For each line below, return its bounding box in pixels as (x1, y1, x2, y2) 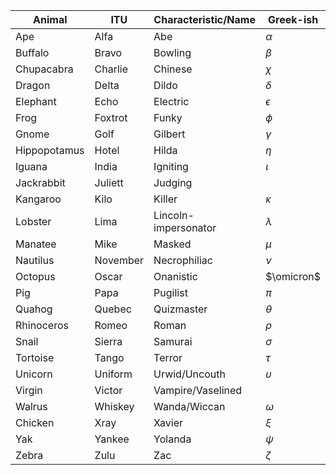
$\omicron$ (265, 270, 321, 283)
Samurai (153, 335, 193, 348)
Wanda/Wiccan (153, 400, 226, 413)
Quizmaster (153, 302, 208, 316)
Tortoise (15, 351, 55, 364)
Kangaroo (15, 192, 62, 206)
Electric (153, 95, 190, 108)
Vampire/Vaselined (153, 384, 243, 397)
